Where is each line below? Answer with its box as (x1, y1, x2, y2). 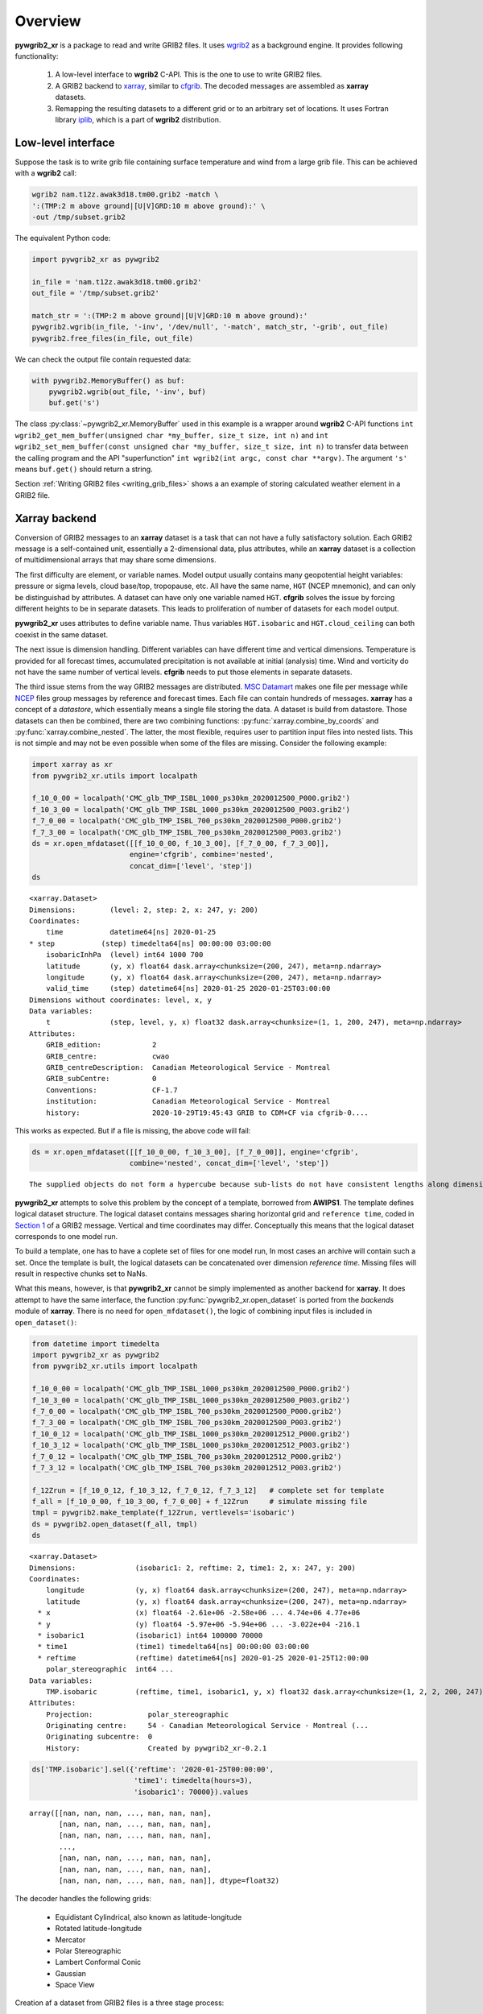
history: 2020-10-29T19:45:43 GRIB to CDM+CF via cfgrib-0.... (45, 1108, 369, 1117)
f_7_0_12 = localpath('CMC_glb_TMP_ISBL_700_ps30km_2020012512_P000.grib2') (31, 1452, 342, 1461)
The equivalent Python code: (14, 233, 111, 242)
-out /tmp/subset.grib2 (31, 212, 126, 222)
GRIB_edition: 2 (45, 1040, 157, 1050)
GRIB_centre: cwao (45, 1051, 170, 1061)
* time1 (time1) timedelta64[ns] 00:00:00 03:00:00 (37, 1642, 310, 1651)
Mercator (55, 1934, 86, 1945)
